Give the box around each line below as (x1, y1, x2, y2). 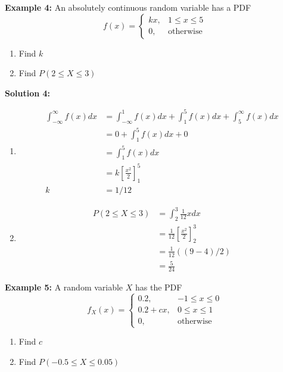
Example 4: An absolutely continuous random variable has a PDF (5, 1, 251, 13)
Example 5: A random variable (5, 281, 123, 293)
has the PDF (135, 281, 182, 293)
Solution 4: (5, 86, 51, 99)
